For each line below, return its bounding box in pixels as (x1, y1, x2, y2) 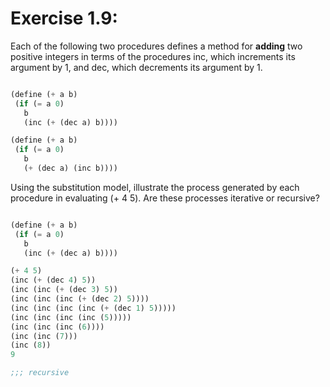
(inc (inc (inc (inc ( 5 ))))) (10, 312, 132, 322)
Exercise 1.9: (10, 7, 118, 30)
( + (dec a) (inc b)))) (23, 163, 118, 174)
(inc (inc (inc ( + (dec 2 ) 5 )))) (10, 294, 150, 304)
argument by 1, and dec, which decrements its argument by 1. (10, 61, 263, 73)
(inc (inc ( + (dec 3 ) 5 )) (10, 285, 118, 295)
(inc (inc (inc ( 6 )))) (10, 322, 105, 332)
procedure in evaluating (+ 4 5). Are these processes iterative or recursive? (10, 192, 320, 204)
